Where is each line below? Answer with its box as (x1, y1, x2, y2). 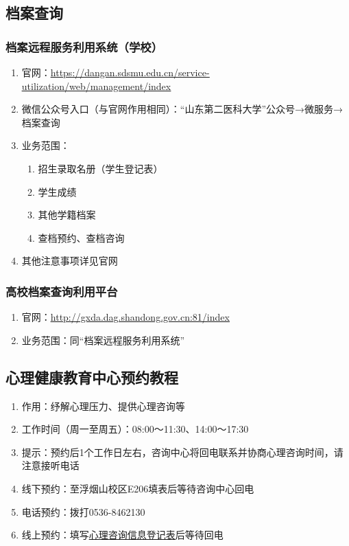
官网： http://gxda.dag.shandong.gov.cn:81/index (21, 310, 230, 324)
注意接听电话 (21, 458, 80, 473)
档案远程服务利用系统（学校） (5, 38, 163, 55)
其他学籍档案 (38, 207, 96, 222)
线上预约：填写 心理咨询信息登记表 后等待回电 (21, 527, 224, 542)
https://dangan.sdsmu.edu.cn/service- (50, 65, 210, 79)
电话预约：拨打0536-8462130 (21, 504, 145, 519)
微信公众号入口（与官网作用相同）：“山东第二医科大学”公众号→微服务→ (21, 102, 344, 116)
